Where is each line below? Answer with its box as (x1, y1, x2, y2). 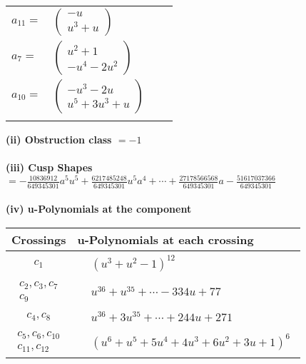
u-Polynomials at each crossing (77, 231, 254, 248)
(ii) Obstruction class (6, 132, 112, 146)
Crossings (11, 231, 66, 248)
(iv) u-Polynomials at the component (6, 201, 192, 216)
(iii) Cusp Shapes (6, 160, 93, 175)
